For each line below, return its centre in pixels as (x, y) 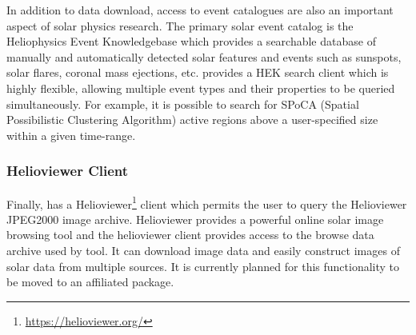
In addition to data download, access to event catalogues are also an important (200, 10)
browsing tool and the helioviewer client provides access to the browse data (190, 235)
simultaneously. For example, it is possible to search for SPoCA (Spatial (183, 104)
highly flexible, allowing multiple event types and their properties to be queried (201, 88)
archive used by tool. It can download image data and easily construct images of (203, 250)
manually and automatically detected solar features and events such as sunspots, (204, 56)
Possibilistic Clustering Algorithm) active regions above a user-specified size (192, 120)
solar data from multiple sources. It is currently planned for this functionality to (203, 266)
